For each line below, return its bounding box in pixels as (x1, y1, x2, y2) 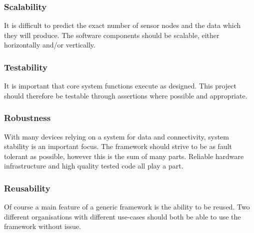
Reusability (4, 181, 50, 194)
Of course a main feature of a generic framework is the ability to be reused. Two (4, 201, 250, 212)
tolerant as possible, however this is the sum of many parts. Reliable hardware (4, 150, 244, 161)
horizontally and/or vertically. (4, 39, 95, 50)
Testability (4, 60, 47, 73)
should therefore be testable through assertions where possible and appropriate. (4, 90, 247, 100)
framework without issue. (4, 221, 81, 231)
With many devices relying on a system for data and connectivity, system (4, 131, 229, 141)
